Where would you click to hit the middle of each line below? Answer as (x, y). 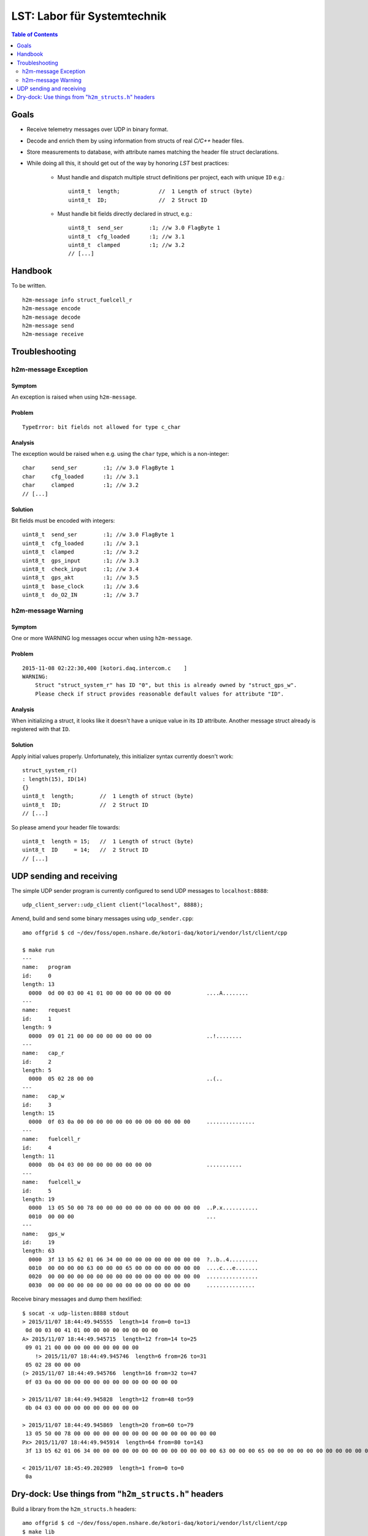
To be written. (29, 286)
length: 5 (37, 1070)
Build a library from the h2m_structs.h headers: (74, 1509)
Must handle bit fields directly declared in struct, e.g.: (125, 214)
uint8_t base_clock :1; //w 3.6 (81, 586)
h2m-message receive (53, 334)
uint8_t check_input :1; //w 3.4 (81, 569)
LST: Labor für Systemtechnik (89, 16)
